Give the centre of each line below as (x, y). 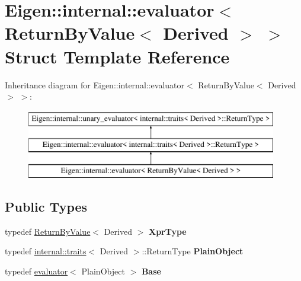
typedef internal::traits (46, 251)
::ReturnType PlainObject (193, 251)
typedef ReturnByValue (48, 231)
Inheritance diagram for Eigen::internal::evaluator (95, 84)
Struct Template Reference (117, 56)
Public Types (46, 207)
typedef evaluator (36, 271)
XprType (167, 231)
